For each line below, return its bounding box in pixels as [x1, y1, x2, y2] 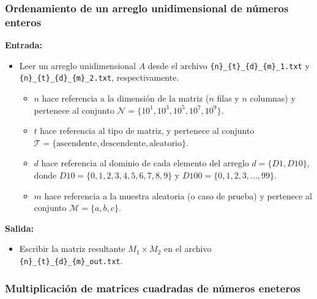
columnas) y [250, 92, 296, 105]
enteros [5, 14, 42, 29]
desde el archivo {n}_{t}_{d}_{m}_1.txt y [147, 59, 310, 72]
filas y [217, 92, 239, 105]
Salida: [5, 221, 34, 234]
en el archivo [164, 242, 212, 255]
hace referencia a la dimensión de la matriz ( [42, 92, 209, 105]
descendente [100, 139, 146, 148]
